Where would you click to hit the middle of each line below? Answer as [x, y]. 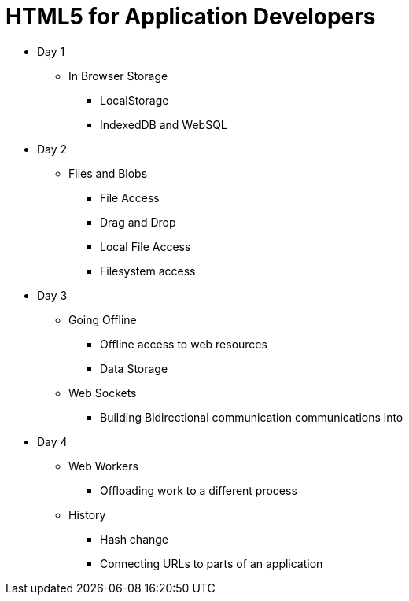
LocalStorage [134, 100]
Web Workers [103, 466]
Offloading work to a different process [199, 490]
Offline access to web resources [184, 344]
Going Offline [103, 319]
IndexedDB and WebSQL [164, 124]
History [87, 514]
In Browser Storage [118, 76]
